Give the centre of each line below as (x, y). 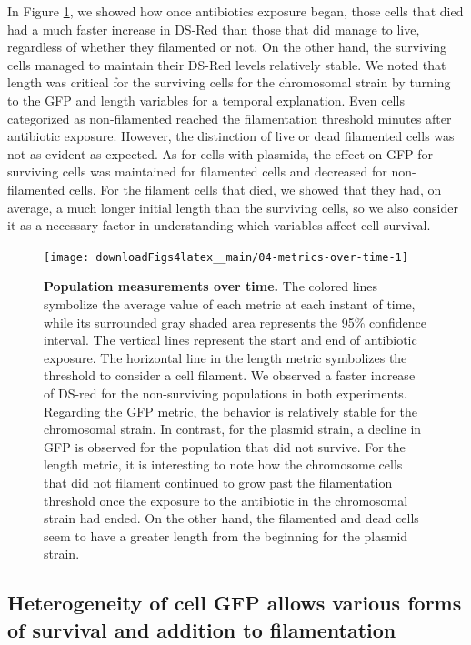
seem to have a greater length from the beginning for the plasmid (226, 535)
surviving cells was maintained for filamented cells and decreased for (197, 171)
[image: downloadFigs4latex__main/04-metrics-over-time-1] (226, 257)
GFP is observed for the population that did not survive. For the (225, 446)
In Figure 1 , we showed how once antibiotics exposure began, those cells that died (235, 11)
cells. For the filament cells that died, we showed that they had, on (256, 189)
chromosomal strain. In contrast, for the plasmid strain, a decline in (233, 429)
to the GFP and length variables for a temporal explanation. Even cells (206, 100)
